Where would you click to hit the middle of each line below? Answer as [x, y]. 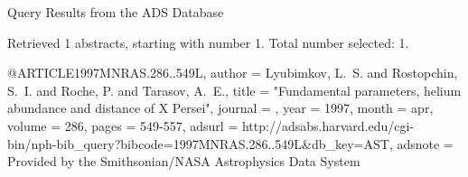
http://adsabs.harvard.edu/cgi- [328, 125]
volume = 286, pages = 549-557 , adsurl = [123, 125]
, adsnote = [421, 143]
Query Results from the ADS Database [116, 12]
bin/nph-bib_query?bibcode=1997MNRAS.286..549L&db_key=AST [198, 143]
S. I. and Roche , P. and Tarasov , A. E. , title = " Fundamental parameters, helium [234, 90]
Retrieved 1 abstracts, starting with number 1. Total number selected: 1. [208, 42]
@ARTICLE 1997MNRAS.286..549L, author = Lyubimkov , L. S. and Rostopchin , [233, 73]
